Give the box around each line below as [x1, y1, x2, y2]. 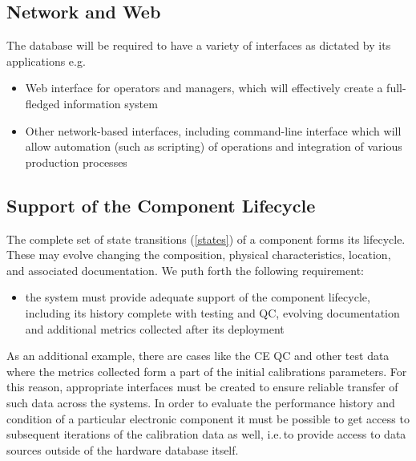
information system [63, 95, 158, 111]
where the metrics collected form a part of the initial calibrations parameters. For [6, 362, 407, 379]
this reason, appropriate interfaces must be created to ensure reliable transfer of [6, 378, 398, 395]
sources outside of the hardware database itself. [6, 441, 239, 458]
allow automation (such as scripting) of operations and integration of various [25, 138, 402, 155]
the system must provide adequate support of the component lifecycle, [25, 289, 370, 305]
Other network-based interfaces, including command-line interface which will [25, 122, 402, 139]
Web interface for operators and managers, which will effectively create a [25, 79, 383, 96]
